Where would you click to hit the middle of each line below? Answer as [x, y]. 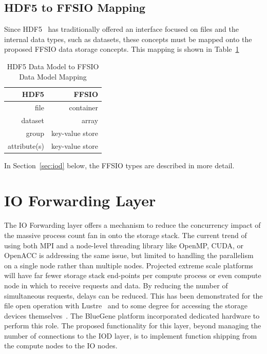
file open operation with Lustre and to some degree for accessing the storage [126, 306]
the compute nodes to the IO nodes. [61, 346]
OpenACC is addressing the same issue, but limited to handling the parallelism [129, 255]
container [84, 107]
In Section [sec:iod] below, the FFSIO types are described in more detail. [119, 165]
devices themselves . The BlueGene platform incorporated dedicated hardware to [132, 315]
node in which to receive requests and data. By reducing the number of [116, 285]
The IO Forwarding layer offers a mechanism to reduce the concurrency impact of [132, 225]
